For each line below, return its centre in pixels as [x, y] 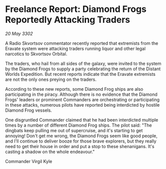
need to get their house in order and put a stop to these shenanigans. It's [80, 146]
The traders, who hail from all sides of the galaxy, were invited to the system [83, 63]
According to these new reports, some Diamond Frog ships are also [74, 89]
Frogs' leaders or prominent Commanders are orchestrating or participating [83, 99]
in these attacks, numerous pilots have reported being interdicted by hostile [83, 105]
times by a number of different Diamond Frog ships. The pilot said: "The [79, 125]
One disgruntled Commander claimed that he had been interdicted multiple [82, 120]
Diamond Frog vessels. [29, 110]
